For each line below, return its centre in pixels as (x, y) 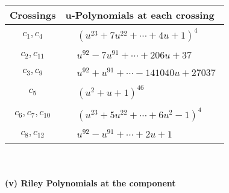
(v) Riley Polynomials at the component (90, 182)
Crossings (33, 15)
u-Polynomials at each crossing (140, 15)
